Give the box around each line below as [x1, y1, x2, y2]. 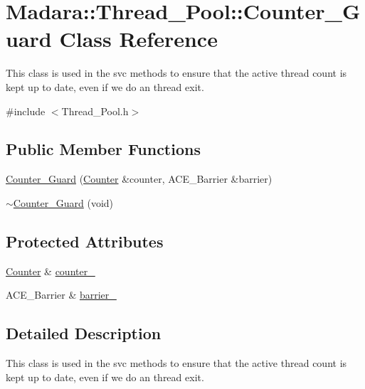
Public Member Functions [6, 138, 201, 160]
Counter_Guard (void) [13, 195, 114, 210]
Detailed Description [6, 322, 162, 344]
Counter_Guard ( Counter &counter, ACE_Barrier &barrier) [6, 171, 273, 186]
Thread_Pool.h [61, 103, 129, 118]
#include [6, 103, 46, 118]
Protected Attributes [6, 230, 164, 252]
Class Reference [59, 24, 218, 53]
